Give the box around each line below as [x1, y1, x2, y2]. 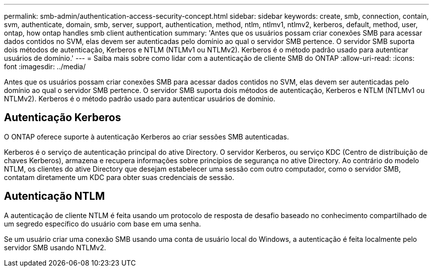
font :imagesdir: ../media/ [4, 62, 86, 71]
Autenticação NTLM [4, 190, 105, 203]
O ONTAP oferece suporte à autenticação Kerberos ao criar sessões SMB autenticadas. [4, 132, 289, 141]
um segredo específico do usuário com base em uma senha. [4, 219, 201, 228]
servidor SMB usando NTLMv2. [4, 243, 106, 252]
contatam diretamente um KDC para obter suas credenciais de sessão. [4, 173, 234, 181]
